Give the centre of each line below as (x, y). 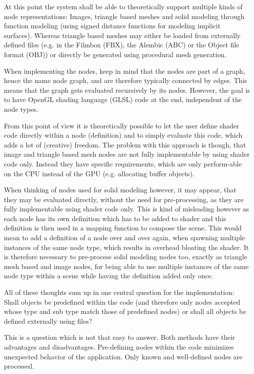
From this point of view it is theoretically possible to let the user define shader (122, 125)
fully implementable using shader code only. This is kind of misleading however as (127, 209)
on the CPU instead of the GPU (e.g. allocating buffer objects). (99, 173)
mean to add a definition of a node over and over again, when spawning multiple (125, 238)
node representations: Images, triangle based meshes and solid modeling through (124, 16)
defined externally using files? (48, 321)
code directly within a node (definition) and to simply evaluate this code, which (123, 135)
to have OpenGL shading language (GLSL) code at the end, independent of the (123, 99)
